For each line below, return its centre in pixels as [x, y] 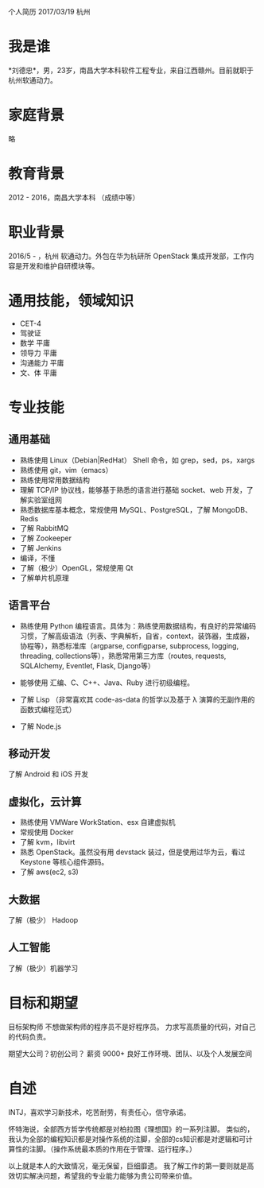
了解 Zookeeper [46, 538]
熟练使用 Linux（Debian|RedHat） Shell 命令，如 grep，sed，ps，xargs [137, 460]
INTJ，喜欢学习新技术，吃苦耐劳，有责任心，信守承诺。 [99, 1112]
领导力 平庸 [38, 353]
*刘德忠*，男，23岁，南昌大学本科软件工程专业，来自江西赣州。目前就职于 [131, 70]
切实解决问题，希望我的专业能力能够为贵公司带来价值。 [105, 1175]
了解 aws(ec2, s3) [49, 872]
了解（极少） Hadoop [43, 919]
